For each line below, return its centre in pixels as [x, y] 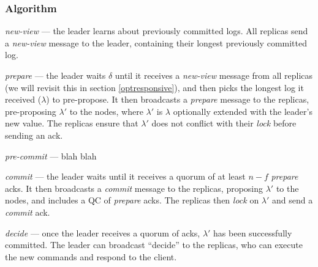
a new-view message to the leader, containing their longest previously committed [156, 42]
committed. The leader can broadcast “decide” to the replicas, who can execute [154, 245]
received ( [23, 99]
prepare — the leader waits [55, 75]
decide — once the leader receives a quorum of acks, [103, 232]
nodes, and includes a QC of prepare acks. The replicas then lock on [132, 200]
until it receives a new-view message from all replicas [214, 75]
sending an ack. [34, 135]
